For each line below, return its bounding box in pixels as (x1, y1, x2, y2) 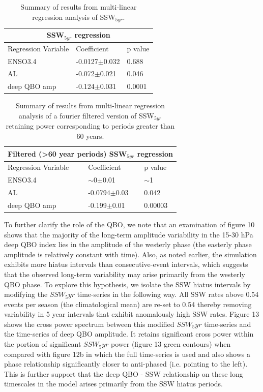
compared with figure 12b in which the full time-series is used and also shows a (4, 348, 251, 359)
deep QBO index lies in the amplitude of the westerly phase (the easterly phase (4, 239, 252, 250)
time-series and (204, 318, 251, 329)
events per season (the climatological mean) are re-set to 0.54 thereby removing (4, 298, 252, 309)
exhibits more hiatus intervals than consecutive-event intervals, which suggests (4, 259, 248, 269)
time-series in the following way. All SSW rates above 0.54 (77, 289, 259, 299)
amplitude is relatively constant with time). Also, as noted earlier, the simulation (4, 249, 257, 259)
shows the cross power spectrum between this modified (4, 318, 174, 329)
